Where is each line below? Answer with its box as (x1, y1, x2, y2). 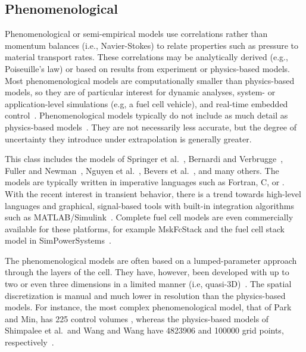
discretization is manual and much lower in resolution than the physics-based (5, 289, 286, 301)
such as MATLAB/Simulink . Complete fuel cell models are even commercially (5, 211, 293, 223)
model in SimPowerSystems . (5, 234, 111, 247)
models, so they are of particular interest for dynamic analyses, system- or (5, 86, 276, 98)
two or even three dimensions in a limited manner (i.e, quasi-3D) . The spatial (5, 278, 292, 290)
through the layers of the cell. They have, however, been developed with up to (5, 266, 289, 278)
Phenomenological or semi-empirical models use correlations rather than (5, 27, 268, 40)
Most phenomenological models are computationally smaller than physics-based (5, 74, 295, 86)
